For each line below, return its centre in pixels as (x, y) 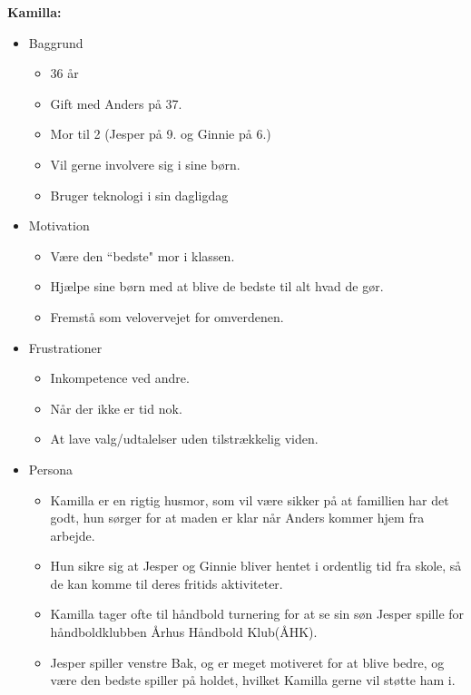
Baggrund (56, 42)
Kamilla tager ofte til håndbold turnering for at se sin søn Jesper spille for (257, 614)
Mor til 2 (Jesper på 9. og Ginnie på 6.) (161, 134)
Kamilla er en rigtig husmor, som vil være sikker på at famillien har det (250, 499)
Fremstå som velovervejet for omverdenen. (167, 316)
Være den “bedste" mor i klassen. (142, 255)
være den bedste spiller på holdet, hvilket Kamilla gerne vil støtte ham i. (253, 680)
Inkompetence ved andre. (120, 378)
